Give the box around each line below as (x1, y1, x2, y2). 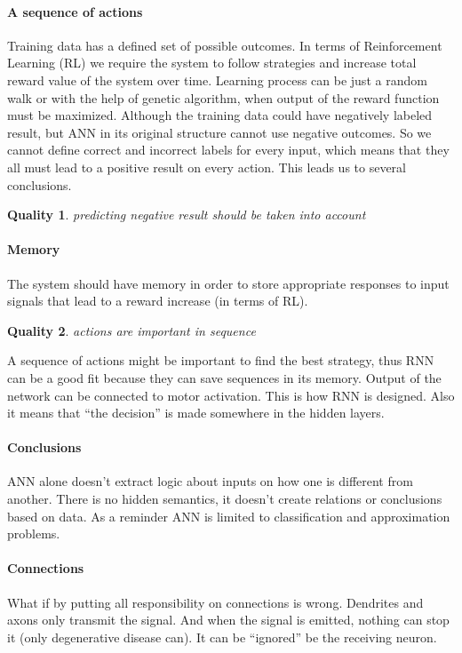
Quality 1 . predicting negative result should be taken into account (7, 205, 366, 224)
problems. (7, 524, 60, 543)
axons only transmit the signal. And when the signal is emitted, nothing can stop (7, 610, 450, 629)
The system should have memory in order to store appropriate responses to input (7, 274, 450, 292)
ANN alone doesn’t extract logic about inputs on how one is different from (7, 472, 413, 490)
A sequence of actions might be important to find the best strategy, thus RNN (7, 351, 434, 370)
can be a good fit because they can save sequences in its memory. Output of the (7, 368, 442, 386)
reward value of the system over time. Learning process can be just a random (7, 70, 427, 89)
